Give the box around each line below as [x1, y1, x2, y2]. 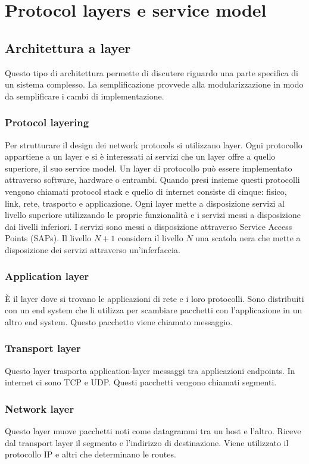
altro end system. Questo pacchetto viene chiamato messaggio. [5, 315, 233, 328]
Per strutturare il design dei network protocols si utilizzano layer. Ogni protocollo [5, 138, 302, 151]
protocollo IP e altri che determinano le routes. [5, 448, 176, 460]
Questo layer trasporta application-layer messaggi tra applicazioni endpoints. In [5, 364, 295, 376]
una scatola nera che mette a [195, 232, 301, 244]
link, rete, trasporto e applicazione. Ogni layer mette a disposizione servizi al [5, 197, 285, 209]
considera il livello [117, 232, 183, 244]
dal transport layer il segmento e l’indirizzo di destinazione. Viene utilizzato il [5, 436, 289, 449]
